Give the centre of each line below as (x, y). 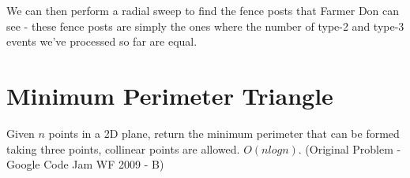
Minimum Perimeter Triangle (170, 95)
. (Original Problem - (350, 148)
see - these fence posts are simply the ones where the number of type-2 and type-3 (205, 26)
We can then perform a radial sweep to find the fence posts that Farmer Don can (203, 10)
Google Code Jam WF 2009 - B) (85, 164)
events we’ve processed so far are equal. (102, 41)
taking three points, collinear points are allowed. (123, 148)
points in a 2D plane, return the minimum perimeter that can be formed (224, 133)
